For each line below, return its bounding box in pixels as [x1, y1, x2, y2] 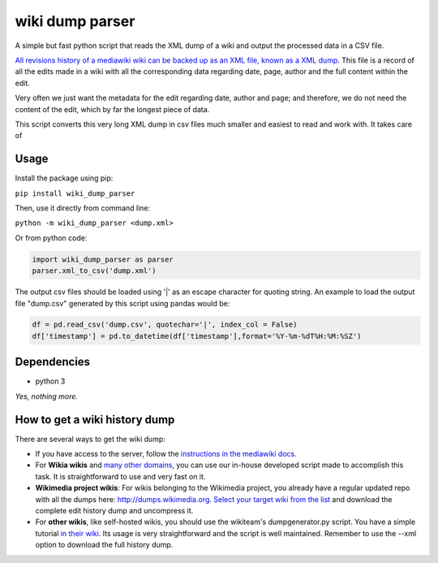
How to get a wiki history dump [15, 413, 175, 427]
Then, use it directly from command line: [15, 203, 151, 213]
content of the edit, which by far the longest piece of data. [15, 104, 210, 114]
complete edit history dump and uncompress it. [35, 506, 194, 516]
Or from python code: [15, 232, 88, 243]
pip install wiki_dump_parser [15, 188, 135, 198]
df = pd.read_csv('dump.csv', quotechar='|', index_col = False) [32, 320, 298, 329]
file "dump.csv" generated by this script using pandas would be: [15, 298, 230, 308]
